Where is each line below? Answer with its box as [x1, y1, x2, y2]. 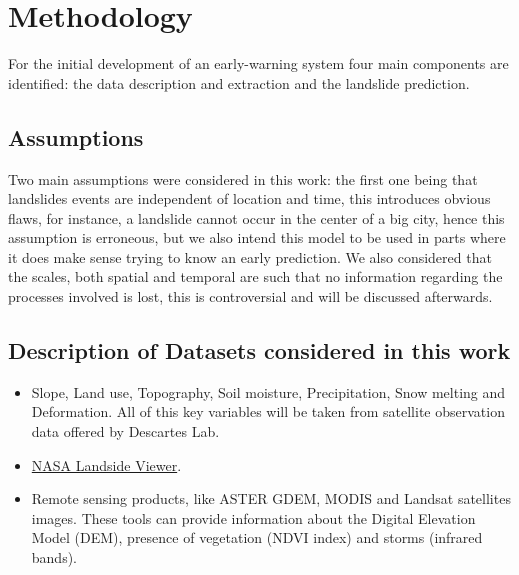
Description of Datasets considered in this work [8, 335, 511, 366]
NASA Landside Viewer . [31, 454, 182, 475]
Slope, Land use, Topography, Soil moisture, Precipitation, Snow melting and [31, 381, 506, 402]
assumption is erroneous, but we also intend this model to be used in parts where [8, 227, 506, 248]
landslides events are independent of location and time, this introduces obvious [8, 188, 491, 209]
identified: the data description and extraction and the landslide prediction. [8, 72, 470, 93]
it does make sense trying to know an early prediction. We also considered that [8, 246, 492, 267]
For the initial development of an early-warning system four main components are [8, 53, 509, 74]
